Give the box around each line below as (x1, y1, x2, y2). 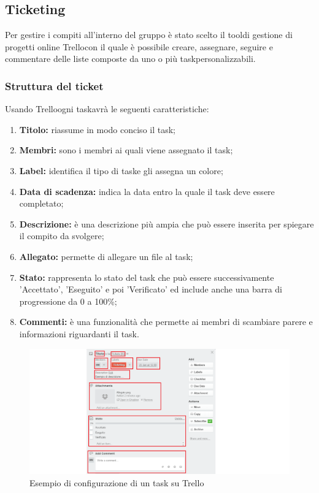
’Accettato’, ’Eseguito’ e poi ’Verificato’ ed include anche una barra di (19, 283, 282, 296)
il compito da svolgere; (19, 229, 104, 242)
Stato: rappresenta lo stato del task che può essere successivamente (19, 270, 274, 283)
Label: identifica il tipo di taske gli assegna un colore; (19, 164, 223, 177)
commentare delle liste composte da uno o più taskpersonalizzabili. (5, 52, 256, 65)
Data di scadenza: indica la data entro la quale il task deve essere (19, 185, 275, 197)
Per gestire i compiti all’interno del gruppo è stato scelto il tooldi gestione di (5, 28, 293, 41)
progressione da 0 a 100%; (19, 294, 117, 307)
